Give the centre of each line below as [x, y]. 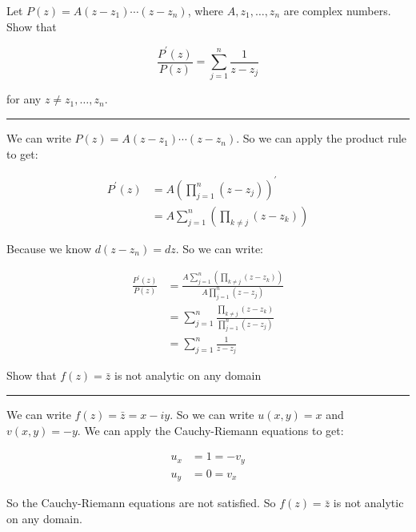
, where [206, 10]
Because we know [49, 248]
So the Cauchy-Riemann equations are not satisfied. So [141, 503]
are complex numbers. [337, 10]
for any [24, 99]
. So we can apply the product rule [322, 138]
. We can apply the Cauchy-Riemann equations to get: [210, 430]
